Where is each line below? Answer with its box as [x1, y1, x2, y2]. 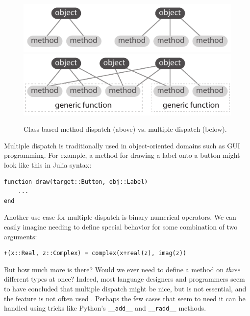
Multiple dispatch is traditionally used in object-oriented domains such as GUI [4, 140, 240, 150]
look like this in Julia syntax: [4, 160, 92, 170]
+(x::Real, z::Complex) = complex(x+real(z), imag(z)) [4, 250, 187, 257]
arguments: [4, 231, 37, 241]
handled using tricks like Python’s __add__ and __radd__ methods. [4, 303, 206, 313]
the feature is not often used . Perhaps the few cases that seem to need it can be [4, 293, 246, 303]
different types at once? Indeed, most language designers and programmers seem [4, 274, 245, 284]
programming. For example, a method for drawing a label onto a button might [4, 150, 240, 160]
